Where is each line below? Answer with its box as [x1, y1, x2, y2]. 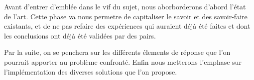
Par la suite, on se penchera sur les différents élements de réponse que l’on [4, 47, 231, 57]
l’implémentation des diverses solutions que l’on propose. [4, 66, 177, 77]
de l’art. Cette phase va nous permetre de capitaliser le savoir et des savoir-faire [4, 11, 248, 21]
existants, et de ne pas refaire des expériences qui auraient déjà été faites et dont [4, 21, 251, 31]
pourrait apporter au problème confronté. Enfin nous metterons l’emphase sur [4, 56, 242, 67]
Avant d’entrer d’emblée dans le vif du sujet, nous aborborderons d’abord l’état [4, 1, 246, 11]
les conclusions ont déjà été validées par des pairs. [4, 30, 156, 40]
